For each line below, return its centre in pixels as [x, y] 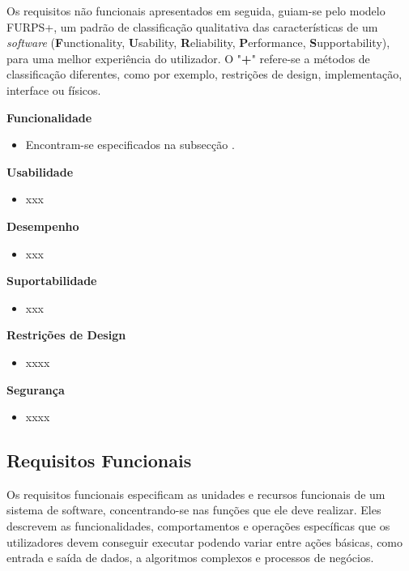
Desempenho [43, 226]
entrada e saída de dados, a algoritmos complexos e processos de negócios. [190, 558]
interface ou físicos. [54, 89]
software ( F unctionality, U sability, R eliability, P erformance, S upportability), [198, 43]
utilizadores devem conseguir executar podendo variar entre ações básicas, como [205, 541]
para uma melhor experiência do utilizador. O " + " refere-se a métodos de [188, 58]
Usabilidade [40, 171]
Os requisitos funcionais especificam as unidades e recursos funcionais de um [196, 494]
